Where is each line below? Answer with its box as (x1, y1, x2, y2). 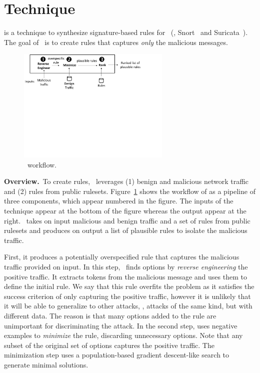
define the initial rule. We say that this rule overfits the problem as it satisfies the (4, 281, 254, 291)
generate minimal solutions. (4, 359, 88, 369)
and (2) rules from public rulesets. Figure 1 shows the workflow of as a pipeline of (4, 185, 255, 196)
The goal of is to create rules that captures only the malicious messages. (4, 36, 228, 47)
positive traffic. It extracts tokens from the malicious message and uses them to (4, 271, 247, 281)
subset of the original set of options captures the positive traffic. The (4, 339, 214, 350)
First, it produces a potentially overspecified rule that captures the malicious (4, 251, 239, 262)
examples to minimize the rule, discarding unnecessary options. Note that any (4, 330, 243, 340)
